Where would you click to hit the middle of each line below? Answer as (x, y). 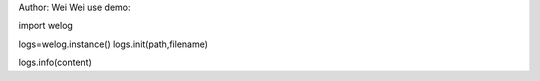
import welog (46, 26)
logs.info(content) (55, 62)
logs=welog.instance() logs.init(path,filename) (113, 44)
